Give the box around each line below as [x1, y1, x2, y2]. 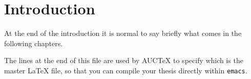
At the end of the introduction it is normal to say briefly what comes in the [4, 28, 242, 38]
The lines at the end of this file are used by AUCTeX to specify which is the [4, 55, 244, 66]
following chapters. [4, 37, 63, 48]
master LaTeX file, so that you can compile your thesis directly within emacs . [4, 65, 247, 75]
